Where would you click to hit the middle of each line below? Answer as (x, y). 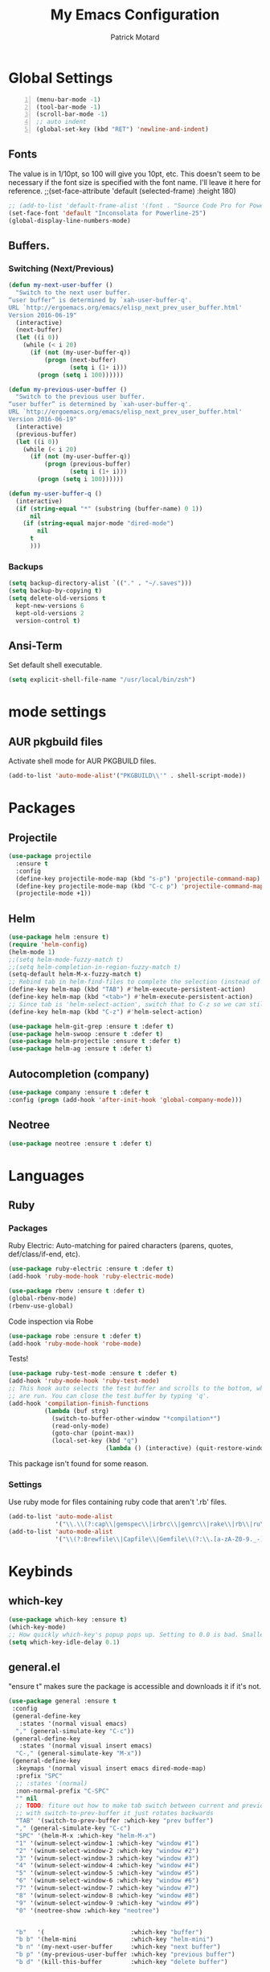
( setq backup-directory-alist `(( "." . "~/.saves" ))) (100, 583)
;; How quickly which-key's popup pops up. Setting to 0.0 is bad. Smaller (138, 1634)
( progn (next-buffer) (80, 359)
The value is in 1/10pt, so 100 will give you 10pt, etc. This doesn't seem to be (135, 174)
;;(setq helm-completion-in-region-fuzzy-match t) (95, 967)
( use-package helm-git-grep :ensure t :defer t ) (91, 1026)
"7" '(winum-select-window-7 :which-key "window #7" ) (107, 1888)
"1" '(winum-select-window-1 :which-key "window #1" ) (107, 1843)
